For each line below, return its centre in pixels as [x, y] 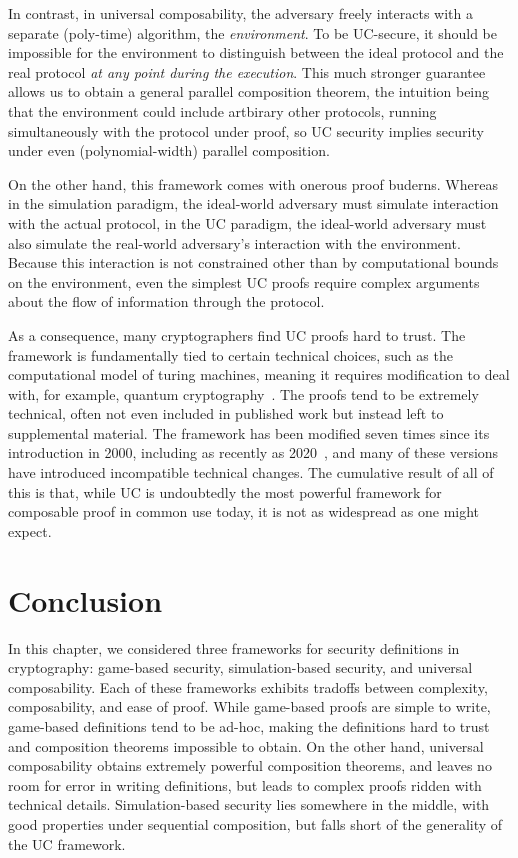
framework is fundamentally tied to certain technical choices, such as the [230, 354]
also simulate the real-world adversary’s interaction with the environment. [234, 242]
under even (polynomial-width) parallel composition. [169, 150]
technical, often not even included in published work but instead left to [226, 413]
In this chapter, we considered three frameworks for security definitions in [234, 647]
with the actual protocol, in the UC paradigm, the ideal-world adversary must [247, 222]
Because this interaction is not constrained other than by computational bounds [253, 262]
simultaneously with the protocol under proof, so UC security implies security [246, 130]
